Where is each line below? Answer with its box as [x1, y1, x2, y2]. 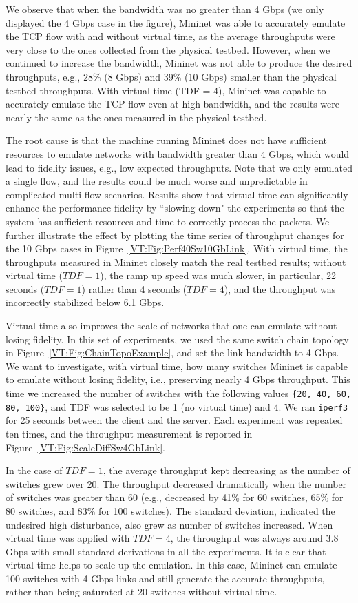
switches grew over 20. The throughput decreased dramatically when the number [6, 476, 347, 491]
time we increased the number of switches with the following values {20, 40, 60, [6, 386, 351, 400]
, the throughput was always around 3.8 [170, 531, 339, 545]
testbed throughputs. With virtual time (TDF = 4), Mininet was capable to [6, 83, 326, 97]
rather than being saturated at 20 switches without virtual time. [6, 584, 277, 599]
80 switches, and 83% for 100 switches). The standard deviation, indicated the [6, 503, 335, 518]
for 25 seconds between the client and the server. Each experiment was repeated [6, 413, 343, 427]
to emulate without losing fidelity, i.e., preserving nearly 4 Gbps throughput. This [6, 372, 350, 387]
